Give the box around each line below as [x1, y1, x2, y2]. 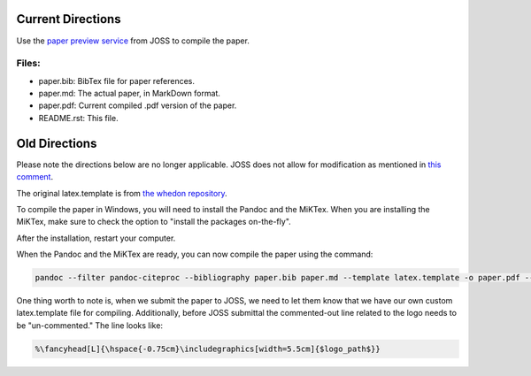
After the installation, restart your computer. [16, 233, 176, 243]
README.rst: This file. [38, 112, 119, 123]
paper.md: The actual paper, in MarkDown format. [38, 88, 221, 99]
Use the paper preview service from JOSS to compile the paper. [16, 35, 250, 46]
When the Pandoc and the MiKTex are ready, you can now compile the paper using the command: [16, 249, 373, 260]
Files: [16, 58, 41, 70]
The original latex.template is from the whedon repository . [16, 188, 227, 198]
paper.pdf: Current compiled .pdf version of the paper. [38, 100, 237, 111]
